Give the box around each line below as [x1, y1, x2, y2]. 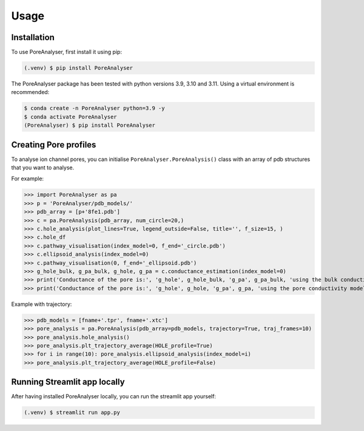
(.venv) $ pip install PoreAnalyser [24, 64, 133, 72]
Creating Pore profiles [11, 140, 96, 150]
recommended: [11, 89, 50, 96]
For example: [11, 175, 44, 182]
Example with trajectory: [11, 300, 72, 308]
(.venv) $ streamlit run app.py [24, 409, 121, 416]
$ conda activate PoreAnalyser [24, 113, 118, 120]
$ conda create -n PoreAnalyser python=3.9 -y [24, 105, 165, 112]
